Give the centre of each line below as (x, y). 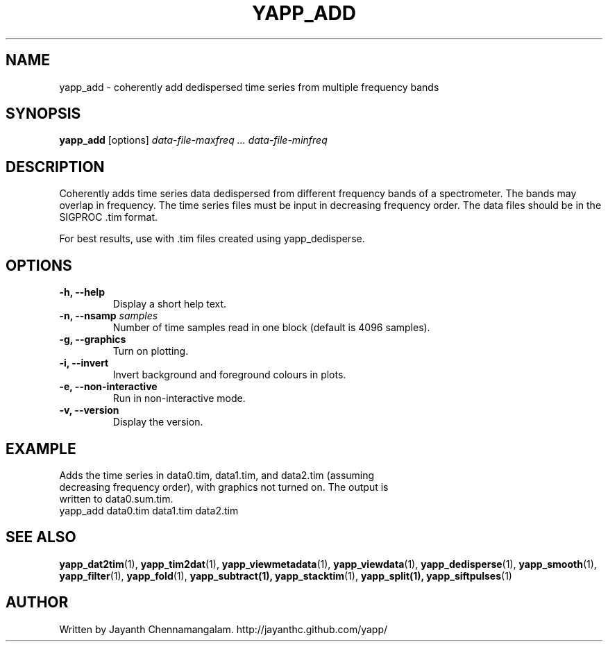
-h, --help (82, 292)
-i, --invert (84, 363)
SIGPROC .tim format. (108, 217)
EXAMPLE (41, 448)
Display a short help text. (170, 304)
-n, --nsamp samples (109, 316)
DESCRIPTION (55, 167)
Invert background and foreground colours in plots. (229, 375)
